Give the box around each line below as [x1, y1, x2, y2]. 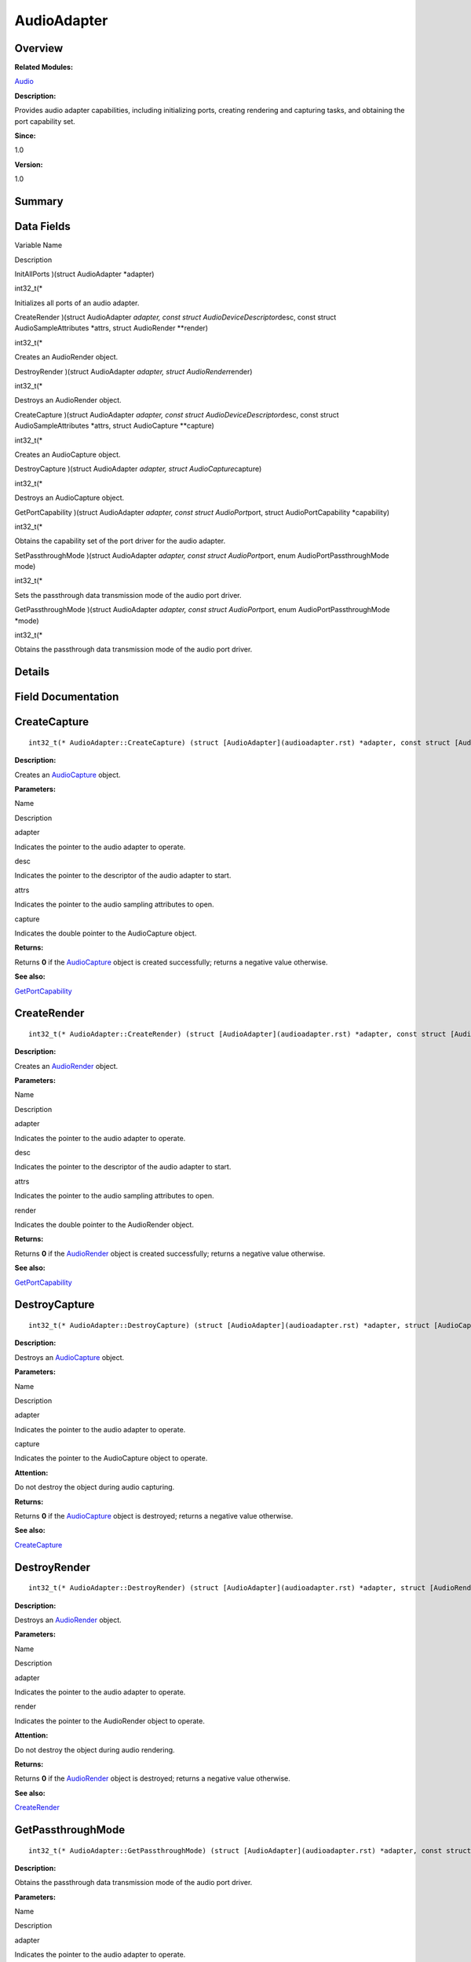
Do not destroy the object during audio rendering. [14, 1745, 176, 1754]
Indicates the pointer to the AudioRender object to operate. [14, 1716, 206, 1726]
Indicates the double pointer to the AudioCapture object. [14, 928, 197, 938]
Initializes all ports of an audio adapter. [14, 298, 140, 308]
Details [14, 666, 50, 679]
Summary [14, 195, 64, 208]
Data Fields [14, 220, 71, 233]
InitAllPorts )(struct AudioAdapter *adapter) [14, 269, 155, 279]
